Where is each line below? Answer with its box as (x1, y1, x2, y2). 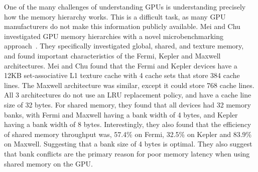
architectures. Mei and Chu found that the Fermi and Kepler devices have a (4, 60, 237, 70)
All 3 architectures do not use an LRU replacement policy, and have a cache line (4, 89, 251, 100)
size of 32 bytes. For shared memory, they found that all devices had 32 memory (4, 99, 251, 109)
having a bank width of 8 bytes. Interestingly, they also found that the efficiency (4, 119, 251, 129)
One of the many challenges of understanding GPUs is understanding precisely (4, 1, 246, 11)
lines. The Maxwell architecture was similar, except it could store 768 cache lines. (4, 79, 254, 90)
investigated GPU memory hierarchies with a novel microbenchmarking (4, 30, 223, 41)
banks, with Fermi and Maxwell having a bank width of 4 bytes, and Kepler (4, 109, 238, 119)
